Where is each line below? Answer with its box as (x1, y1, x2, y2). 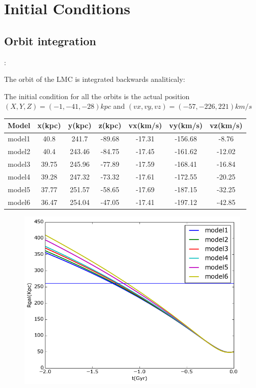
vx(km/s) (128, 120, 162, 131)
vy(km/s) (169, 120, 203, 131)
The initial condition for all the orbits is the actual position (4, 91, 190, 101)
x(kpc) (37, 120, 61, 131)
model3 (8, 158, 31, 169)
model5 (8, 184, 31, 194)
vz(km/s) (210, 120, 243, 131)
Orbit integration (4, 33, 96, 48)
